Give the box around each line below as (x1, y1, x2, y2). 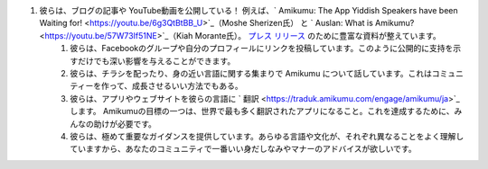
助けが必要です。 (93, 118, 157, 129)
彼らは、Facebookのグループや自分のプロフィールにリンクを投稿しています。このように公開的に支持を (70, 43, 454, 54)
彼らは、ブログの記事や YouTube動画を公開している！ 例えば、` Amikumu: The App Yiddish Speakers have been (39, 5, 458, 15)
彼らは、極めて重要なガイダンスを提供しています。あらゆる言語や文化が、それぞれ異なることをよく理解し (70, 130, 465, 141)
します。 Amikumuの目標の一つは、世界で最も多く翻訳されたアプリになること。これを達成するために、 (70, 106, 455, 117)
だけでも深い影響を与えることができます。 (77, 55, 236, 67)
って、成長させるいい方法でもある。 (108, 81, 243, 92)
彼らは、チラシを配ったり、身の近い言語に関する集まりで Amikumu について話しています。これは (70, 67, 433, 78)
